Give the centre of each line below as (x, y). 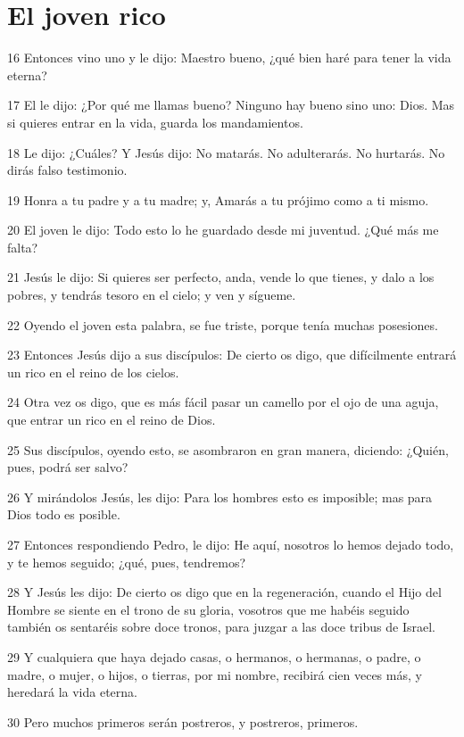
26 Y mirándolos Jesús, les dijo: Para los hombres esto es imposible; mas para (220, 497)
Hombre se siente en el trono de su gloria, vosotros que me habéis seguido (208, 609)
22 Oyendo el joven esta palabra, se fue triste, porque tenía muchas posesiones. (223, 324)
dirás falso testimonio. (67, 170)
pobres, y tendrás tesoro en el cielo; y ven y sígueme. (152, 295)
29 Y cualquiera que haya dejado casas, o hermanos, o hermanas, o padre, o (214, 656)
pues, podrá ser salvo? (68, 467)
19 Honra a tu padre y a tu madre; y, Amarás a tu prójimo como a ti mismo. (218, 199)
